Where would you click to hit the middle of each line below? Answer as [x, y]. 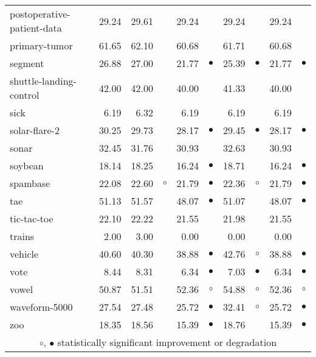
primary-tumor [41, 45]
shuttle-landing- [43, 81]
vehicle [24, 254]
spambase [30, 183]
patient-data [36, 28]
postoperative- [40, 14]
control [25, 95]
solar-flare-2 [35, 130]
